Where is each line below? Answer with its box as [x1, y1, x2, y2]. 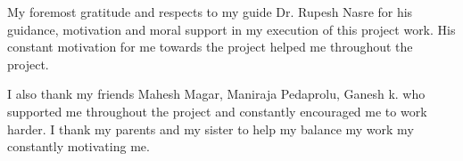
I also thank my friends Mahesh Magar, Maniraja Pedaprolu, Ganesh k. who [7, 85, 426, 103]
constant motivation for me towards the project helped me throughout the [7, 37, 413, 56]
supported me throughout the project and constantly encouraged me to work [7, 101, 427, 120]
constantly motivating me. [7, 137, 150, 156]
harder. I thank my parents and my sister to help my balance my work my [7, 119, 414, 138]
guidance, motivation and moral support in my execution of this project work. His [7, 20, 456, 38]
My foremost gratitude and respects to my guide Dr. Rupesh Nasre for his [7, 3, 413, 20]
